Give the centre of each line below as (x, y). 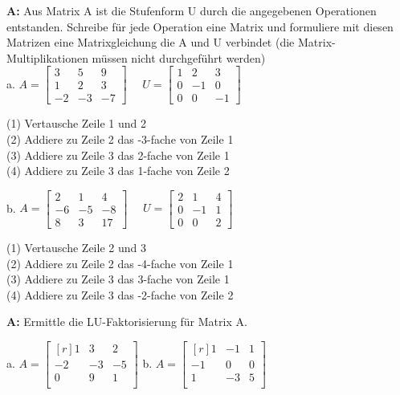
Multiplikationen (47, 57)
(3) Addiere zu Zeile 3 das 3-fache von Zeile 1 (118, 279)
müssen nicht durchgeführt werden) (179, 57)
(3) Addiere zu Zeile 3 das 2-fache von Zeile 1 (118, 155)
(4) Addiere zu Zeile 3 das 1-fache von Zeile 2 (118, 171)
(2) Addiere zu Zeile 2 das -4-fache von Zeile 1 (120, 263)
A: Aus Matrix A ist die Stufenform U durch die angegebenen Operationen (192, 10)
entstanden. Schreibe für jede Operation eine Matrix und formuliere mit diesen (200, 26)
